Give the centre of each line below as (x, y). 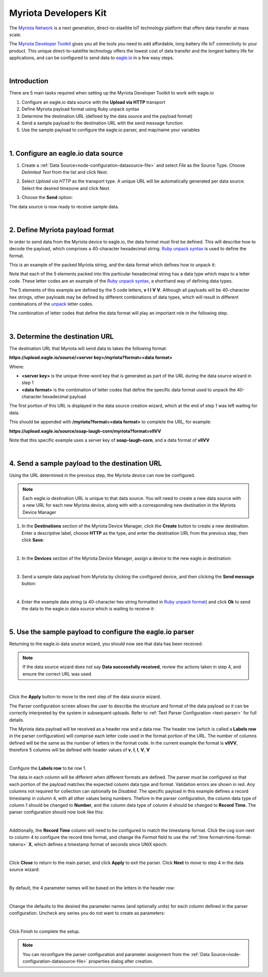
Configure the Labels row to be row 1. (48, 768)
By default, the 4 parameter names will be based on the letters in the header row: (92, 887)
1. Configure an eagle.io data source (66, 153)
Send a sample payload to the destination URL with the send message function (102, 123)
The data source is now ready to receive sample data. (64, 206)
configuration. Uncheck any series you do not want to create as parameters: (87, 913)
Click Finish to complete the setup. (45, 931)
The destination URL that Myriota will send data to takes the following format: (88, 348)
